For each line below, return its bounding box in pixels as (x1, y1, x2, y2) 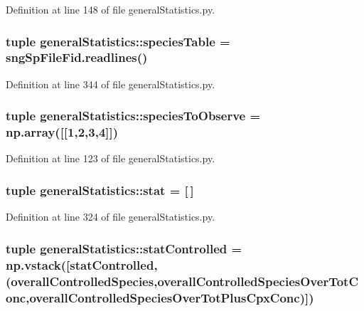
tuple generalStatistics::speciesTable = (6, 32, 230, 50)
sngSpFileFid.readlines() (6, 48, 148, 66)
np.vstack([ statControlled (6, 255, 154, 273)
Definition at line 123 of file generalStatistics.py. (6, 151, 215, 166)
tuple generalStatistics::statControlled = (6, 239, 242, 257)
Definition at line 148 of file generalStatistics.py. (6, 2, 215, 16)
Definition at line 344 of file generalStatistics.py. (6, 76, 215, 91)
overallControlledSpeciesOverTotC (157, 272, 358, 290)
